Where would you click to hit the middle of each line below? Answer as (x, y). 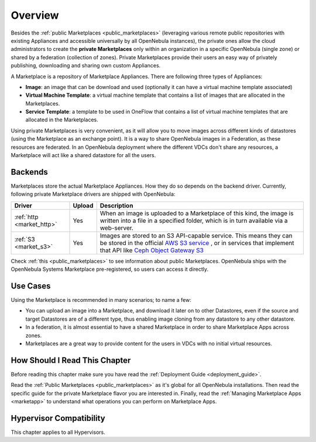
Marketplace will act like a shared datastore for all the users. (83, 155)
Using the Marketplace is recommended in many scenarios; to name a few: (101, 300)
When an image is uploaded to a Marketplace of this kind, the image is (197, 213)
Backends (29, 172)
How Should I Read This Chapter (71, 360)
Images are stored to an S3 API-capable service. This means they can (196, 236)
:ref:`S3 (25, 239)
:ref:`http (26, 217)
